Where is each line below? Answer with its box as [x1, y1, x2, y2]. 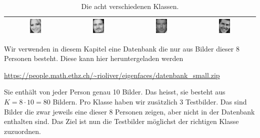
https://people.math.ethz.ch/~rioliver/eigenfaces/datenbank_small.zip [4, 69, 220, 80]
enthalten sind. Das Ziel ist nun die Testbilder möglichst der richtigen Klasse [4, 116, 239, 126]
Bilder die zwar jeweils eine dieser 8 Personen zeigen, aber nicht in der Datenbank [4, 106, 255, 116]
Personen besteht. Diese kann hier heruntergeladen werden [4, 53, 183, 63]
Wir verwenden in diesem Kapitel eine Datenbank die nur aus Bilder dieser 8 [4, 43, 239, 53]
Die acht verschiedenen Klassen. [81, 1, 179, 11]
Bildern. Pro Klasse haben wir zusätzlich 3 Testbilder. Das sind [52, 96, 247, 107]
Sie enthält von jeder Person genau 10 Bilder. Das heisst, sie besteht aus [4, 86, 225, 97]
